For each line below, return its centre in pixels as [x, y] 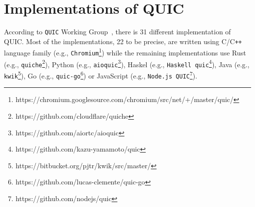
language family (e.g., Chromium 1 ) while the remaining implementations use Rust [125, 52]
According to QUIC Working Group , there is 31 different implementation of [117, 32]
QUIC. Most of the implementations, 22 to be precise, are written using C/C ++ [123, 41]
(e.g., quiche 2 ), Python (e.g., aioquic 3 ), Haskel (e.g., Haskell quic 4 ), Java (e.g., [127, 63]
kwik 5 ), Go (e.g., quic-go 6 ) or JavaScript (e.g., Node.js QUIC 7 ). [101, 75]
